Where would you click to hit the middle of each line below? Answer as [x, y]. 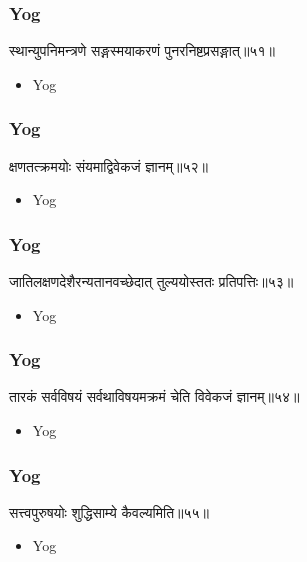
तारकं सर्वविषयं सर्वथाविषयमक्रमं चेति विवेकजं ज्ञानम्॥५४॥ [154, 396]
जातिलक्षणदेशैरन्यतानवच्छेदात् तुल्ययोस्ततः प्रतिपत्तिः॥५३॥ [151, 281]
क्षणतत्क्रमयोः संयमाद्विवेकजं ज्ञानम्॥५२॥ [108, 165]
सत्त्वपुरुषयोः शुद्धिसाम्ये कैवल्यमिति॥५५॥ [109, 511]
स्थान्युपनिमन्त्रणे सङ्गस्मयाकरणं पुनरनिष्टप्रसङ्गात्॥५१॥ [142, 50]
